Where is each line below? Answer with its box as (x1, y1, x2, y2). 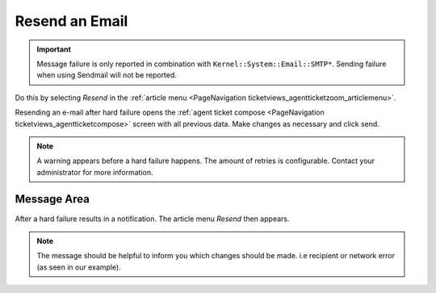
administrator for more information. (36, 167, 153, 177)
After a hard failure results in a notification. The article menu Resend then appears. (15, 214, 290, 224)
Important (36, 44, 72, 54)
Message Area (15, 192, 90, 206)
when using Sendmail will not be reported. (36, 70, 178, 80)
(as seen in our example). (36, 262, 121, 272)
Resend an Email (15, 12, 128, 30)
